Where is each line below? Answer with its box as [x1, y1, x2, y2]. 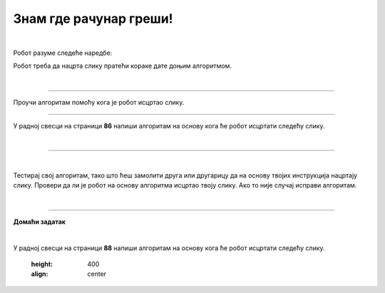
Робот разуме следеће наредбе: [13, 48, 113, 57]
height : [31, 260, 53, 269]
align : [31, 269, 48, 278]
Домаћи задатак [13, 217, 66, 226]
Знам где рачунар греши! [13, 11, 174, 26]
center [87, 269, 107, 278]
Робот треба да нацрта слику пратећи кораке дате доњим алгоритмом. [13, 61, 232, 71]
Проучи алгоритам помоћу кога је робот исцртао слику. [13, 98, 185, 107]
